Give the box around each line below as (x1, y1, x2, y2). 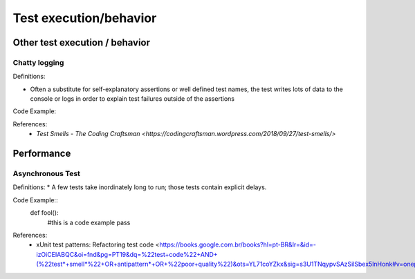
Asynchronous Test (12, 169, 81, 179)
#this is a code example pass (47, 218, 131, 227)
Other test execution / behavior (12, 37, 151, 48)
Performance (12, 148, 71, 160)
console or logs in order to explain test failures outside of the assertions (30, 95, 235, 103)
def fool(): (30, 209, 59, 217)
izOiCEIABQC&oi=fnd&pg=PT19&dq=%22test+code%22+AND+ (36, 250, 218, 258)
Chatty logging (12, 57, 64, 67)
